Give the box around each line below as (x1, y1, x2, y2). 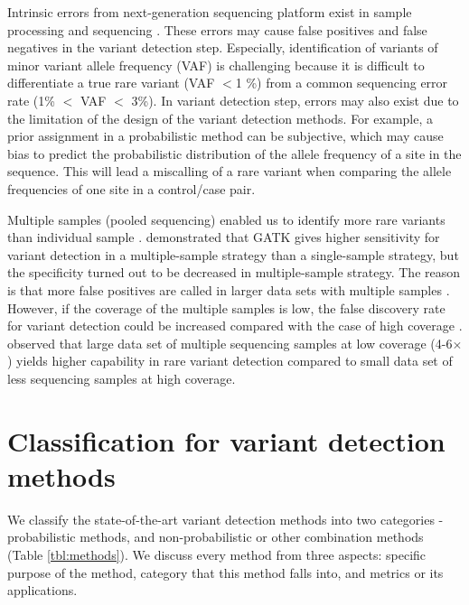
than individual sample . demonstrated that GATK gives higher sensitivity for (7, 228, 440, 247)
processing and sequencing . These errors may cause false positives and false (7, 20, 427, 39)
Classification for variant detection (7, 422, 446, 459)
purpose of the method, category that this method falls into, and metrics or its (7, 563, 444, 582)
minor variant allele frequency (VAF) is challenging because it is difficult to (7, 55, 425, 74)
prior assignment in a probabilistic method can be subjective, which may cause (7, 126, 444, 145)
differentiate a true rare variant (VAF (7, 73, 215, 92)
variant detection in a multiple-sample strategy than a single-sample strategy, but (7, 245, 459, 264)
